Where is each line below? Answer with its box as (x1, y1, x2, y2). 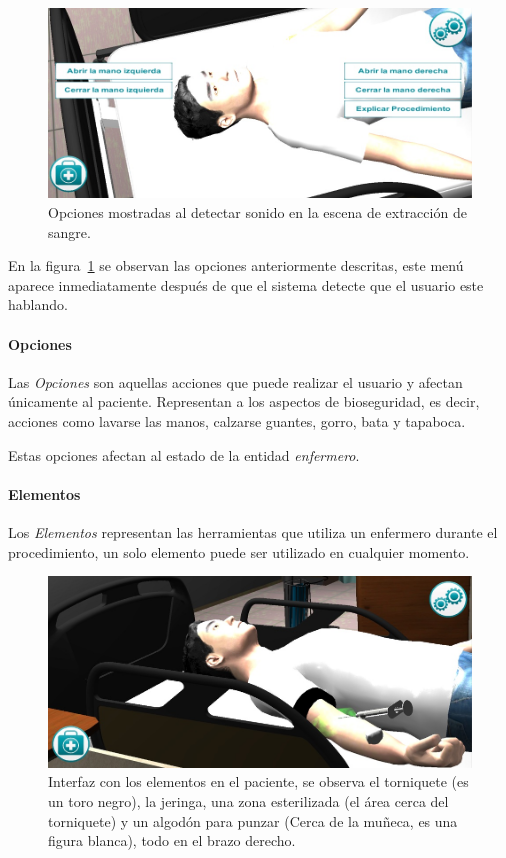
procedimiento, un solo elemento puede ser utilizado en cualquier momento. (8, 541, 470, 562)
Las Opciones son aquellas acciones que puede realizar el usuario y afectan (8, 371, 463, 392)
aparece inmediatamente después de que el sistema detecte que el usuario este (8, 274, 484, 295)
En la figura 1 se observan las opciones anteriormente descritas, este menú (8, 255, 464, 276)
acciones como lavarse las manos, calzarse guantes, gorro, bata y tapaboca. (8, 410, 466, 431)
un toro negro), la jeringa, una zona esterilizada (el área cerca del (48, 790, 449, 811)
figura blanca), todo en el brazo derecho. (48, 830, 296, 851)
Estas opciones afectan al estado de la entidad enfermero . (8, 444, 360, 465)
